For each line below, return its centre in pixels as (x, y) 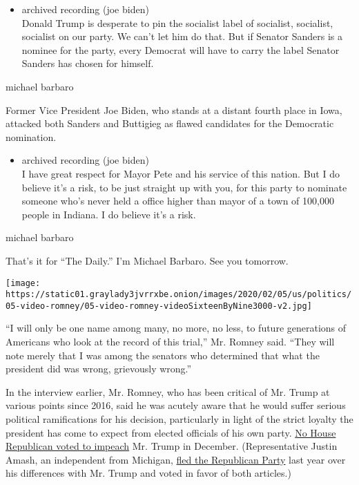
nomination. (31, 136)
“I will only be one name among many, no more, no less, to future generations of (176, 328)
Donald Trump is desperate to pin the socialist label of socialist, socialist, (177, 22)
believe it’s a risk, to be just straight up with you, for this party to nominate (184, 187)
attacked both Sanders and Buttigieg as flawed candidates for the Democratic (170, 123)
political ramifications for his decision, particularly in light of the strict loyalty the (179, 419)
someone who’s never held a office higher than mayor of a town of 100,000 (178, 201)
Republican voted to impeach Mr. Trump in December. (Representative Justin (172, 446)
